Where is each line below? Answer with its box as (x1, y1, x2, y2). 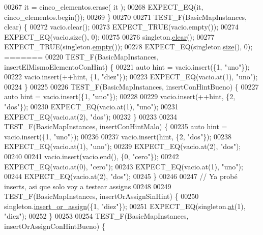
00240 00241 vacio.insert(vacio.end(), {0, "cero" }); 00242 (4, 151, 179, 161)
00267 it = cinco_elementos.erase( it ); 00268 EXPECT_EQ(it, (4, 2, 203, 12)
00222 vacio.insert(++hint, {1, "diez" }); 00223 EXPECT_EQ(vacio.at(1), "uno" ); (4, 71, 258, 82)
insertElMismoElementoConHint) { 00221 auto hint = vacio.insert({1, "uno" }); (4, 61, 250, 72)
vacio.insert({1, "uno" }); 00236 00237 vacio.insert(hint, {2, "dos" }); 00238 (4, 131, 232, 141)
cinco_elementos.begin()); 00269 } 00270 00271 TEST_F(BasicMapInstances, (4, 11, 247, 22)
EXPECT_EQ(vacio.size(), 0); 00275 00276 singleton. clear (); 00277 (4, 31, 215, 42)
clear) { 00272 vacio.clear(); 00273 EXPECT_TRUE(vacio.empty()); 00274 (4, 21, 239, 32)
